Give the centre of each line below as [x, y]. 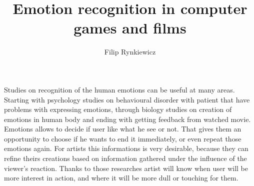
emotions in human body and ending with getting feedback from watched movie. [127, 119]
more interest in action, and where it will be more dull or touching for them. [121, 178]
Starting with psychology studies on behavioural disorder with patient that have [127, 99]
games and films [130, 28]
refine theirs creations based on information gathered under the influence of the [125, 158]
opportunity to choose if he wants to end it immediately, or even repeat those [123, 138]
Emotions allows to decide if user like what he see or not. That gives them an [123, 129]
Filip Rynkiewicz [130, 52]
